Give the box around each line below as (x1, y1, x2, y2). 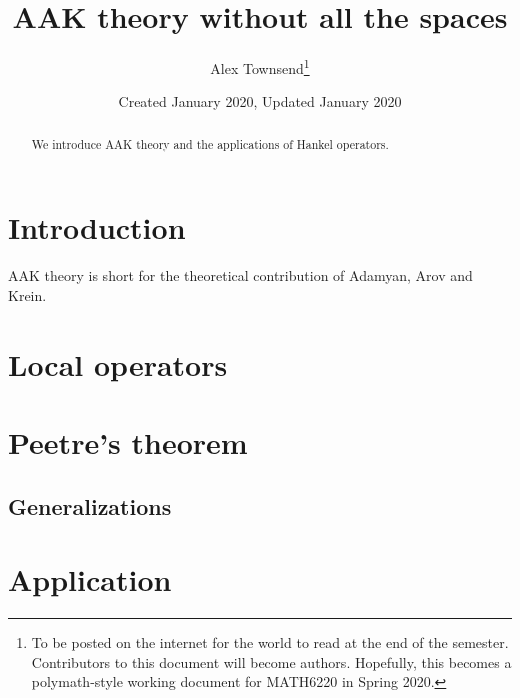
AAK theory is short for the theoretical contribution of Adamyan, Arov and (8, 265, 473, 286)
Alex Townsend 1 (210, 55, 310, 78)
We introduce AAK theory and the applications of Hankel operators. (31, 135, 389, 152)
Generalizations (8, 490, 172, 521)
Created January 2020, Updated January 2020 (118, 91, 402, 112)
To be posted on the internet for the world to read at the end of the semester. (31, 632, 509, 653)
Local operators (8, 343, 228, 384)
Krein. (8, 284, 47, 305)
